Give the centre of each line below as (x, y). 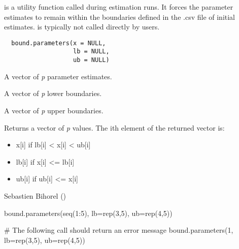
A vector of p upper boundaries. (54, 110)
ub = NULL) (91, 60)
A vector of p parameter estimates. (58, 76)
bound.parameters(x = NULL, (59, 43)
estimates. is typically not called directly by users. (82, 27)
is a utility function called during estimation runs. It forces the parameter (119, 7)
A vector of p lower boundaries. (53, 93)
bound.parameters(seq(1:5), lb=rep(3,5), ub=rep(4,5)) (88, 213)
